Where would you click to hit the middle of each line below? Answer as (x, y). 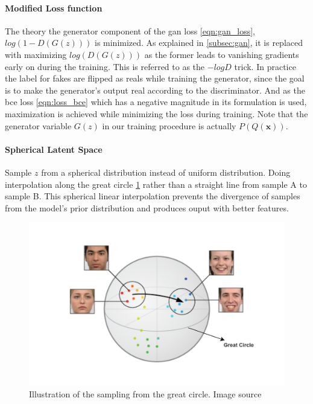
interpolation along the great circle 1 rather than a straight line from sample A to (156, 184)
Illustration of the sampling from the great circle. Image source (145, 394)
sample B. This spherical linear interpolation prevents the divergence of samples (153, 196)
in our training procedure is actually (169, 125)
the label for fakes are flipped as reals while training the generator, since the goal (155, 78)
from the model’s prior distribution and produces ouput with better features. (147, 207)
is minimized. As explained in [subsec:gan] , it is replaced (198, 43)
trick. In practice (265, 66)
